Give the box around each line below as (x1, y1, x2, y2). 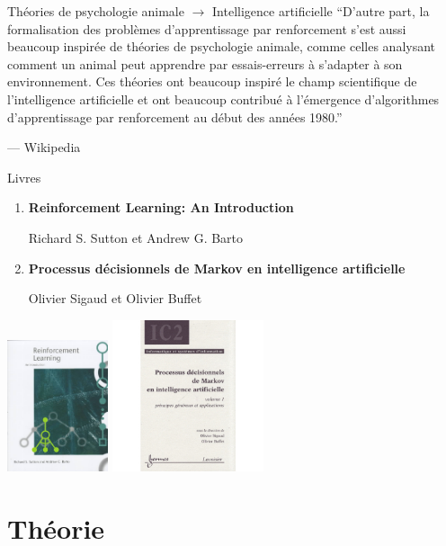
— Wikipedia (7, 138, 81, 157)
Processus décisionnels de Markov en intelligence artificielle (28, 258, 406, 277)
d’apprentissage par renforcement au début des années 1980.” (7, 107, 343, 126)
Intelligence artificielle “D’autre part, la (212, 2, 430, 20)
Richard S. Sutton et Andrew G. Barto (28, 228, 244, 246)
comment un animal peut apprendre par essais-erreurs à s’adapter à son (7, 54, 403, 73)
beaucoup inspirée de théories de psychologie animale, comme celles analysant (7, 37, 436, 56)
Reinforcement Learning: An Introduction (28, 198, 294, 217)
